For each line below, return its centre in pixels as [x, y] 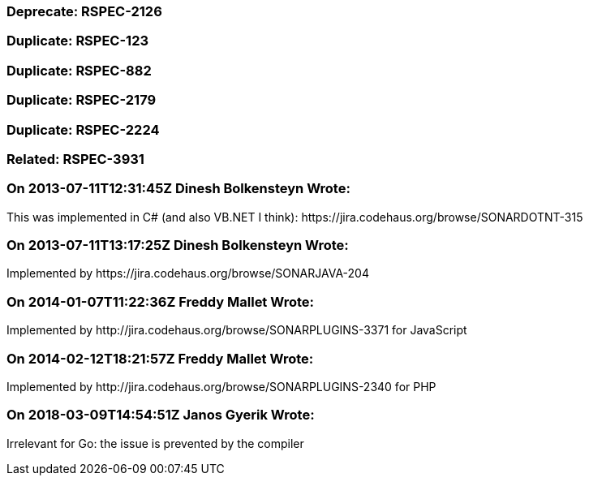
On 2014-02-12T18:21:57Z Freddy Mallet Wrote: [160, 358]
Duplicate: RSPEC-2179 [82, 100]
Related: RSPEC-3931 [75, 159]
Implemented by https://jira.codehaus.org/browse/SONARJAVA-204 [188, 273]
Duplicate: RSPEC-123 [78, 41]
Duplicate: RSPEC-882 [79, 70]
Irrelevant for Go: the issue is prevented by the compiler [155, 443]
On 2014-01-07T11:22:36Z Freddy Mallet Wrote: [160, 301]
